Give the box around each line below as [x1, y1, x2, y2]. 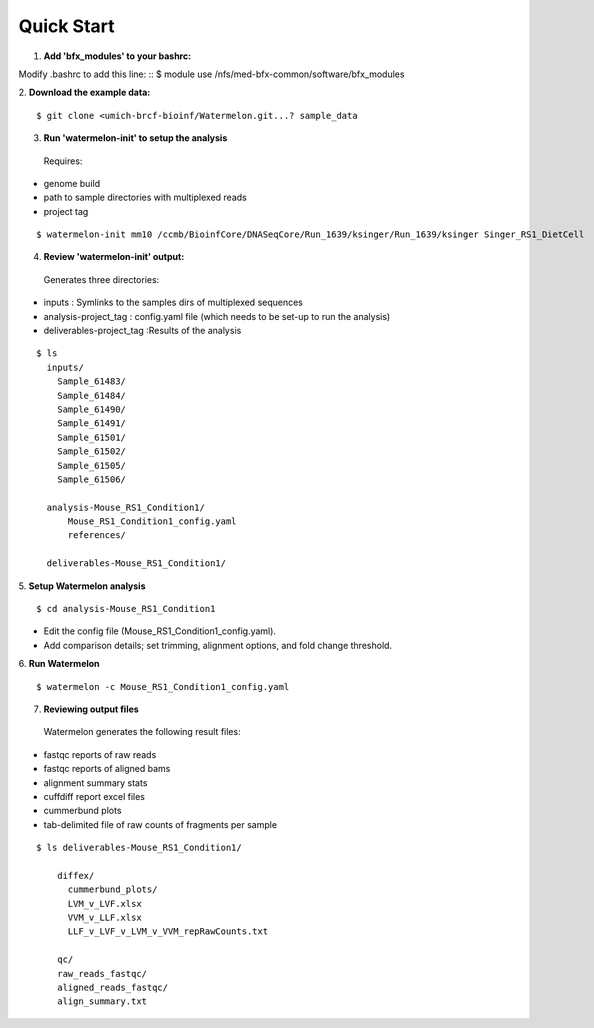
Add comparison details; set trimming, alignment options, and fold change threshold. [43, 639, 393, 651]
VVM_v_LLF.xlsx [67, 912, 142, 924]
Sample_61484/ [56, 390, 127, 401]
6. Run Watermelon [18, 658, 100, 670]
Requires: [43, 155, 83, 167]
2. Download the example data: [18, 86, 151, 99]
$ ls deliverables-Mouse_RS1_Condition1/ [36, 842, 242, 854]
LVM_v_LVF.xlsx [67, 898, 142, 909]
